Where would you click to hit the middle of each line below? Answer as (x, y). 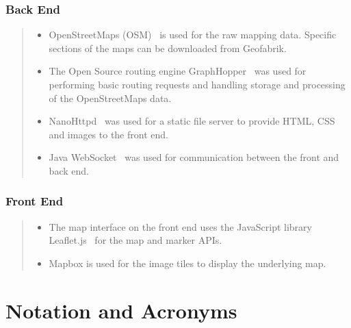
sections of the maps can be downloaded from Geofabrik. (168, 48)
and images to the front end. (108, 134)
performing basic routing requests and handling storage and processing (197, 84)
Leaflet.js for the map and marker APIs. (135, 240)
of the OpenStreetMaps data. (110, 98)
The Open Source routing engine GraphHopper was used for (178, 71)
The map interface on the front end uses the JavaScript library (180, 226)
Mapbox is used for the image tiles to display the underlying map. (187, 263)
